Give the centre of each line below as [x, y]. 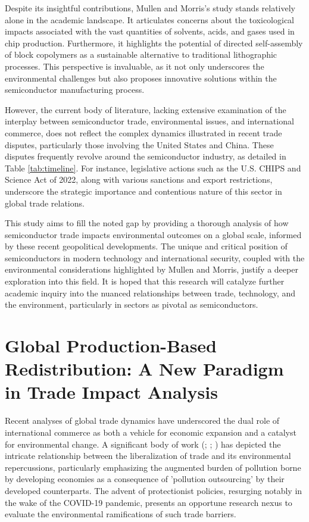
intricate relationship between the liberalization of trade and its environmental [148, 456]
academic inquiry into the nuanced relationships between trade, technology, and [150, 293]
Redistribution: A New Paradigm [144, 369]
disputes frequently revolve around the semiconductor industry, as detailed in [146, 156]
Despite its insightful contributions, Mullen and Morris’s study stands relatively [150, 8]
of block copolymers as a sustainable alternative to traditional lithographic [141, 54]
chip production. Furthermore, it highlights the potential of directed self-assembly [154, 43]
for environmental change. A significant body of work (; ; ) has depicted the [143, 444]
